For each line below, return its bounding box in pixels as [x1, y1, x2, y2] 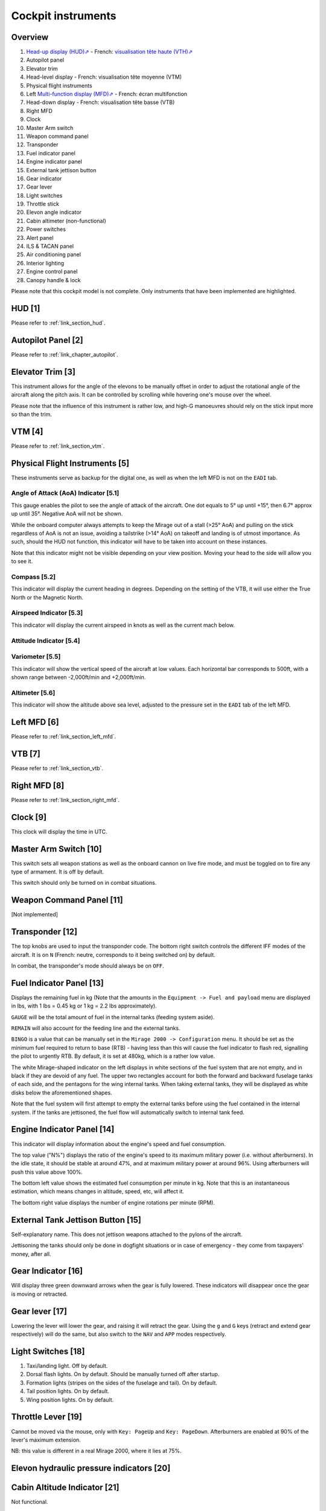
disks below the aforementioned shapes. [11, 1089, 112, 1096]
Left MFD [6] [11, 717, 60, 727]
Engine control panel [26, 268, 78, 275]
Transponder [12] [11, 927, 78, 937]
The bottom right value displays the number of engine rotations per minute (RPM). [11, 1199, 216, 1206]
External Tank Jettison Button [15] [11, 1215, 141, 1225]
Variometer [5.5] [11, 653, 61, 661]
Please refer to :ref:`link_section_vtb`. [11, 765, 104, 772]
